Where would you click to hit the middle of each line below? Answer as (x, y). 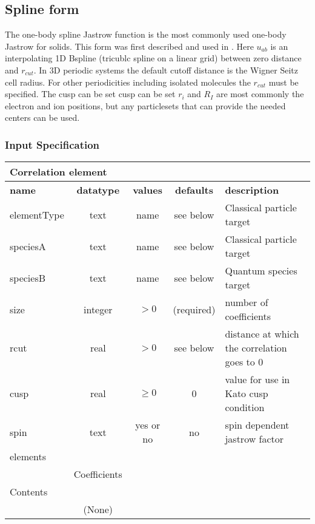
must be (283, 82)
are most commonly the (260, 94)
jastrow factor (254, 439)
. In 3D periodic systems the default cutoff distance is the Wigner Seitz (166, 70)
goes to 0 (244, 362)
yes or (148, 425)
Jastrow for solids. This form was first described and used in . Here (129, 46)
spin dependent (257, 425)
